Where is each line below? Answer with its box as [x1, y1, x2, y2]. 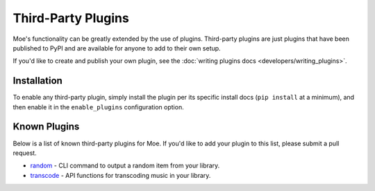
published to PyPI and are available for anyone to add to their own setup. [12, 44, 222, 52]
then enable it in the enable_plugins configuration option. [12, 102, 184, 111]
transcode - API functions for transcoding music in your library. [30, 171, 211, 179]
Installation [12, 75, 62, 87]
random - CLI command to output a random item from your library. [30, 161, 220, 170]
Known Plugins [12, 121, 80, 133]
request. [12, 149, 37, 157]
